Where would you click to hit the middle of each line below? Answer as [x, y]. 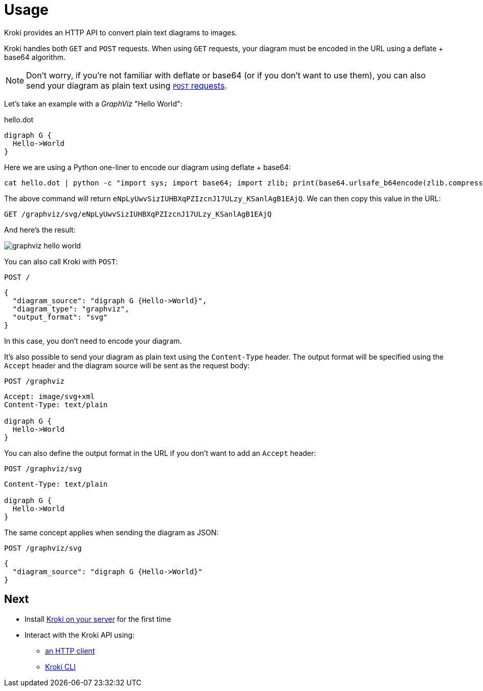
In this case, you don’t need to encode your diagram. [93, 341]
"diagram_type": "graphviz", [71, 309]
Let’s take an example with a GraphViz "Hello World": [93, 103]
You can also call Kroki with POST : [61, 261]
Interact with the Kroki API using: [80, 635]
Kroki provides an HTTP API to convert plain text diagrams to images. [121, 32]
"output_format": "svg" [60, 317]
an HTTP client [70, 651]
